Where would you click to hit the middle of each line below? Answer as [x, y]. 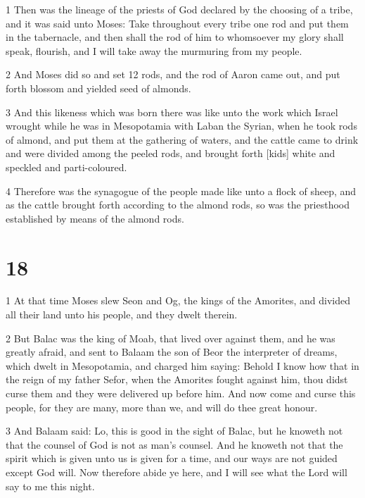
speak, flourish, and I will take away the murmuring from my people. [154, 50]
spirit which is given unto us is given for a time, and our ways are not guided [172, 458]
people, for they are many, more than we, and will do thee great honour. [162, 407]
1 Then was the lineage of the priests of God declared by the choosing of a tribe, [179, 9]
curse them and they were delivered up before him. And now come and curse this [181, 393]
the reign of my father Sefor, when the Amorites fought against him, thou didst [177, 379]
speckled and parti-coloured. [66, 167]
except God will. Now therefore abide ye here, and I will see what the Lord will [177, 472]
